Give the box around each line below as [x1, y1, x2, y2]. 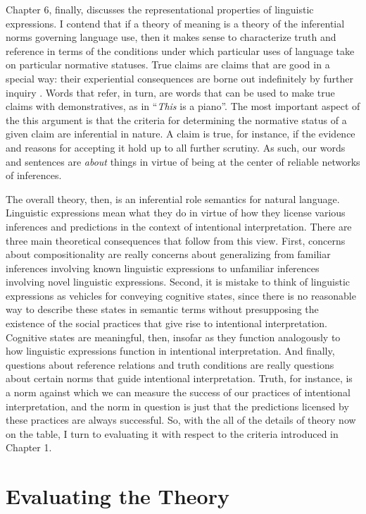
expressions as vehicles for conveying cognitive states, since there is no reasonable [6, 288, 356, 302]
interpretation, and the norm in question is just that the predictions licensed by [6, 398, 349, 413]
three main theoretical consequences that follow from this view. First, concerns [6, 233, 346, 247]
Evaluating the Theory [6, 482, 229, 510]
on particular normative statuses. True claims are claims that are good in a [6, 57, 330, 72]
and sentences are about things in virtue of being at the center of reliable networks [6, 154, 360, 169]
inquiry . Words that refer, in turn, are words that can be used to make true [6, 85, 335, 99]
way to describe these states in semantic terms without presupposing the [6, 302, 319, 317]
